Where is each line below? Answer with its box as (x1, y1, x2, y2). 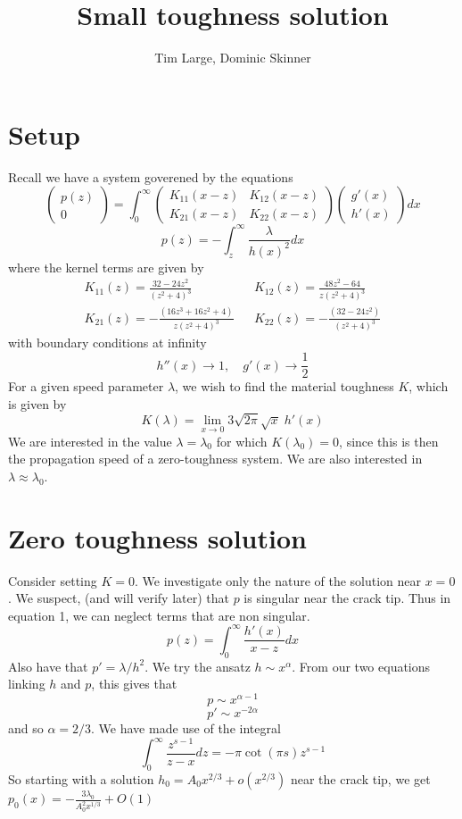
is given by (8, 394, 67, 413)
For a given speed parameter (8, 377, 164, 396)
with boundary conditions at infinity (8, 333, 207, 352)
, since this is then (339, 431, 439, 450)
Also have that (8, 656, 88, 675)
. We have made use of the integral (91, 719, 281, 738)
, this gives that (91, 674, 177, 693)
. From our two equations (292, 656, 431, 675)
